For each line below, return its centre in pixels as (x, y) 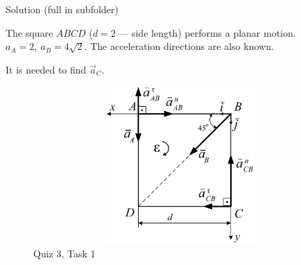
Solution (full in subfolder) (62, 9)
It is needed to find (46, 69)
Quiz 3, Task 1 (64, 253)
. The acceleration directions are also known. (179, 46)
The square (29, 32)
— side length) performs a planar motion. (207, 32)
